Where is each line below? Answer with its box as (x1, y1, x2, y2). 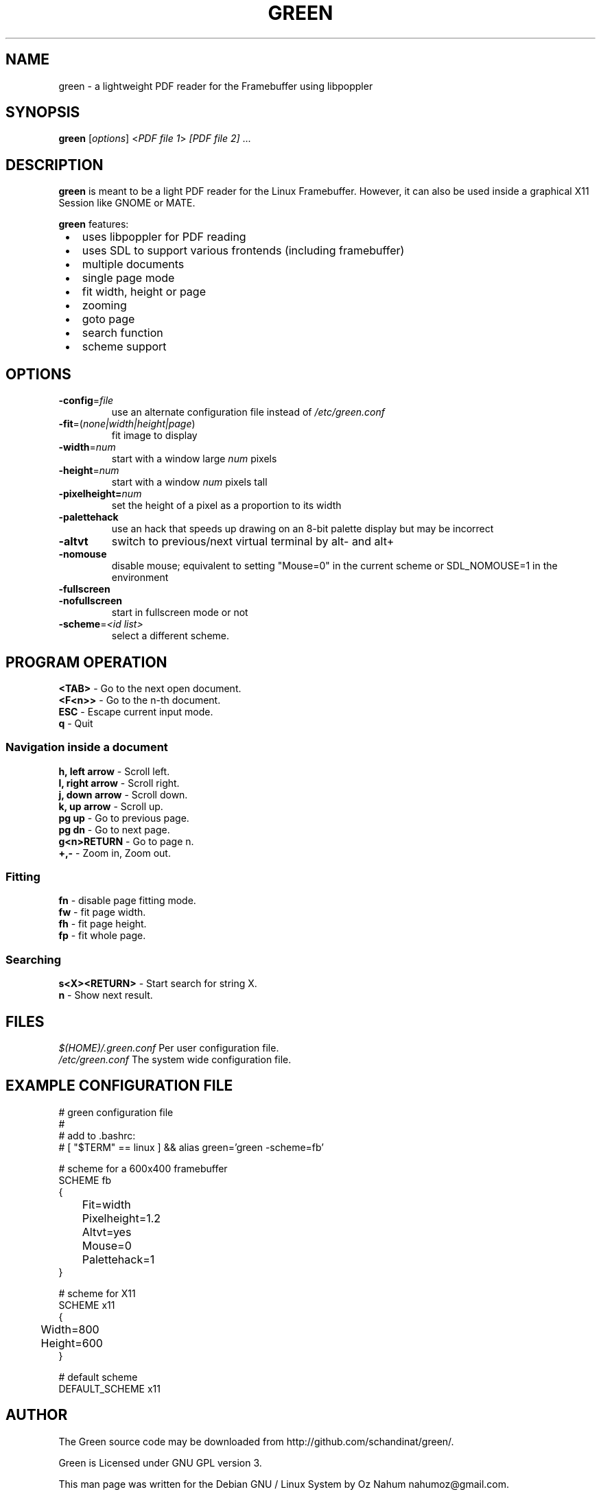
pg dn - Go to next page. (58, 823, 170, 835)
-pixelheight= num (58, 488, 142, 500)
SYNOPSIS (5, 104, 80, 121)
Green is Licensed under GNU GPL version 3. (58, 1456, 262, 1469)
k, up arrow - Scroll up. (58, 800, 163, 812)
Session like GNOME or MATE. (58, 197, 196, 209)
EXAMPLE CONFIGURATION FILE (5, 1077, 233, 1095)
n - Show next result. (58, 989, 153, 1001)
